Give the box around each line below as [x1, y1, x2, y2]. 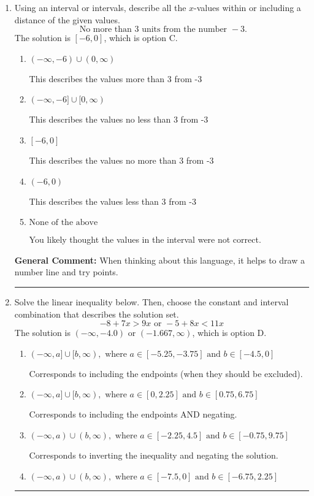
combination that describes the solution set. [14, 307, 179, 320]
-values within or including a [194, 1, 301, 13]
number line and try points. [14, 265, 118, 278]
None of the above [29, 218, 98, 227]
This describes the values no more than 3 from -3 [29, 153, 214, 166]
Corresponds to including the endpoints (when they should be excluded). [29, 367, 303, 380]
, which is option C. [104, 31, 178, 44]
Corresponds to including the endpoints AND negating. [29, 408, 237, 421]
